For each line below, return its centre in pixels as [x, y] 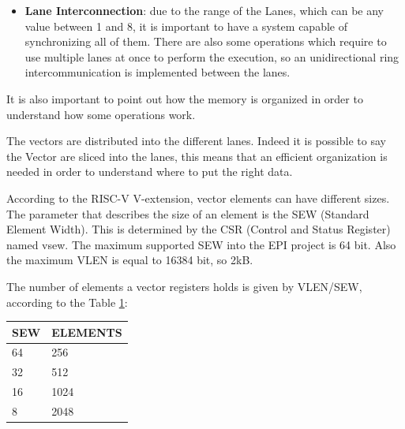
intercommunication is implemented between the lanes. [157, 72]
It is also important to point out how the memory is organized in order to [185, 98]
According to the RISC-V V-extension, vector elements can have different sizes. [198, 198]
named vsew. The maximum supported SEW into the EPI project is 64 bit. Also [201, 244]
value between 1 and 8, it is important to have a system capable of [186, 26]
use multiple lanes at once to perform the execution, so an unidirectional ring [212, 56]
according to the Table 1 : [67, 302]
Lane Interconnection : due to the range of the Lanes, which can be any [204, 10]
